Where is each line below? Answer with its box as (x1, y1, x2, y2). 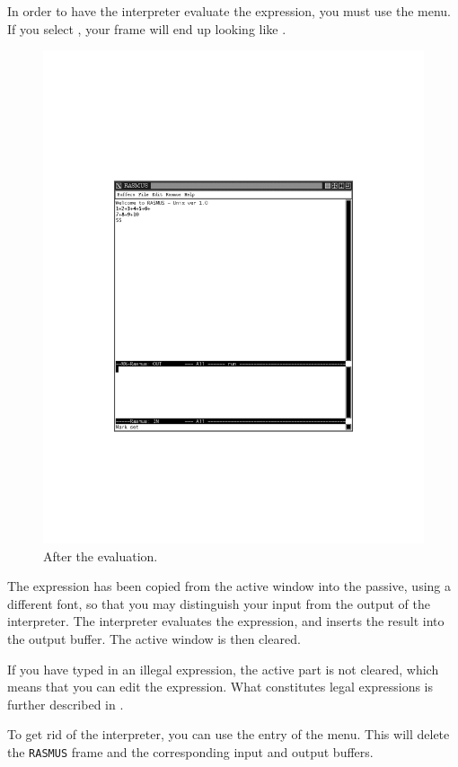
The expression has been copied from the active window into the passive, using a (7, 577, 452, 595)
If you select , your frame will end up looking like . (7, 19, 286, 38)
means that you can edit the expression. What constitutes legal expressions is (7, 677, 434, 696)
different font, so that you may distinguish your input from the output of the (7, 594, 430, 613)
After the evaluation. (43, 546, 158, 565)
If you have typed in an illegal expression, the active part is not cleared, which (7, 659, 439, 678)
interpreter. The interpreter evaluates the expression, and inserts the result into (7, 612, 445, 630)
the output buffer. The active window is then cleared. (7, 630, 301, 648)
